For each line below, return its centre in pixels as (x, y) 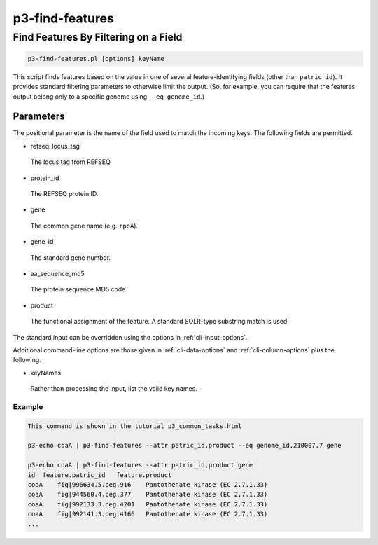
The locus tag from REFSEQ (71, 162)
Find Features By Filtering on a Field (98, 37)
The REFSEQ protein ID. (64, 194)
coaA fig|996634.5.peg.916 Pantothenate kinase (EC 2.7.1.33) (148, 484)
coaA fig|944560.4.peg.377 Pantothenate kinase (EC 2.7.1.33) (148, 495)
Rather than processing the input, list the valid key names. (114, 389)
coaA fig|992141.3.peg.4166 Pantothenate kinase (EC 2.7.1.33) (148, 514)
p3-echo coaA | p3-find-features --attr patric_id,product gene (140, 465)
